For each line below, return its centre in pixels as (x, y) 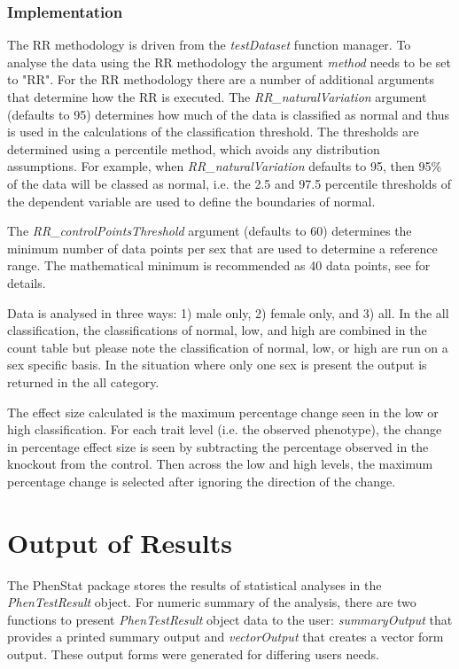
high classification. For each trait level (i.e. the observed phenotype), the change (225, 429)
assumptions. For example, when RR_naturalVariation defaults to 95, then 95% (225, 166)
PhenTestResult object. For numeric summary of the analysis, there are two (212, 602)
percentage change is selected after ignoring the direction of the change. (202, 481)
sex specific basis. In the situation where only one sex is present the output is (217, 365)
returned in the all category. (83, 381)
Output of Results (120, 542)
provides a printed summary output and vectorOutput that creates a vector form (226, 637)
